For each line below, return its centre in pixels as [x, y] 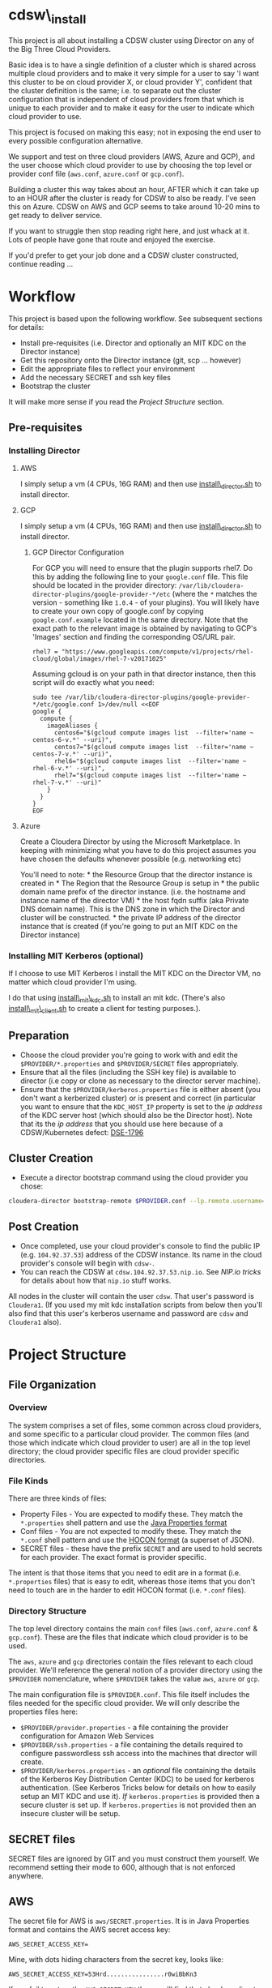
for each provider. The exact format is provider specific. [113, 1557]
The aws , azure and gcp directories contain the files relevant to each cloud [131, 1662]
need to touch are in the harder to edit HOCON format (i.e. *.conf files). [127, 1590]
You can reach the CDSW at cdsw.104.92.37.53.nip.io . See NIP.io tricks [140, 1271]
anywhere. [26, 1876]
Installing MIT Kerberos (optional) [76, 956]
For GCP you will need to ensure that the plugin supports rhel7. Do [142, 568]
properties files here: [43, 1712]
